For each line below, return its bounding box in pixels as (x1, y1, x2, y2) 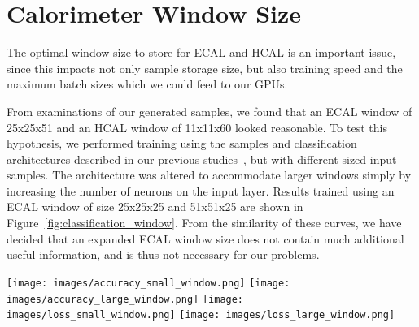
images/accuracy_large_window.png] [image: (7, 293, 244, 305)
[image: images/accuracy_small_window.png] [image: (7, 277, 290, 289)
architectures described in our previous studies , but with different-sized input (7, 150, 397, 167)
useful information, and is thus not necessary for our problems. (7, 246, 320, 263)
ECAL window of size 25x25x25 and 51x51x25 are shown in (7, 198, 303, 215)
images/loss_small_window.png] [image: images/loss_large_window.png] (7, 309, 395, 321)
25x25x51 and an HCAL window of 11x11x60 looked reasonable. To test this (7, 118, 387, 136)
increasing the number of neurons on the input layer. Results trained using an (7, 182, 395, 199)
